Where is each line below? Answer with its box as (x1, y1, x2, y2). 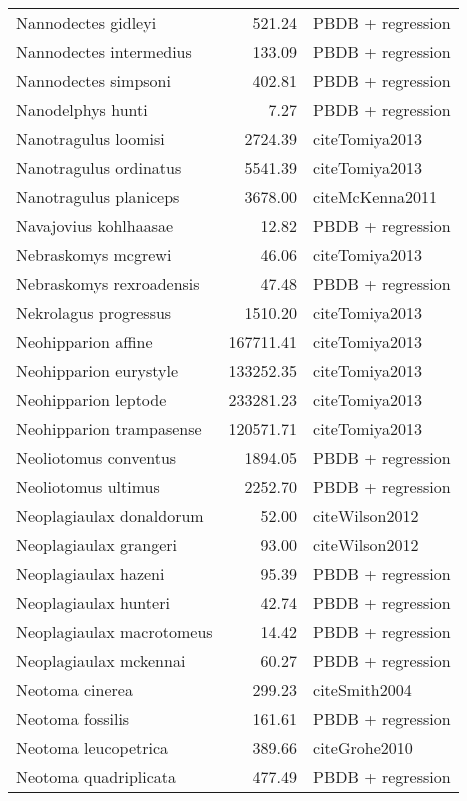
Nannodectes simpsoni (16, 69, 171, 92)
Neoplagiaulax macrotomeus (16, 620, 213, 643)
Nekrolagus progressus (16, 301, 172, 324)
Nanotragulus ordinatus (16, 156, 182, 179)
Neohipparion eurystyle (16, 359, 178, 382)
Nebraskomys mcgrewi (16, 243, 172, 266)
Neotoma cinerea (16, 678, 133, 701)
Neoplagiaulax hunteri (16, 591, 170, 614)
